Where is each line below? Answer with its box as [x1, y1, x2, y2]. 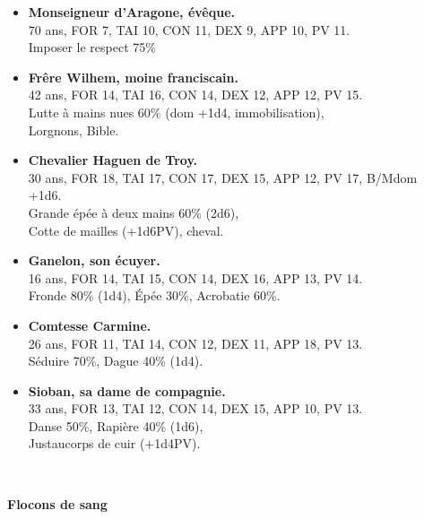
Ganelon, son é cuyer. [28, 251, 160, 270]
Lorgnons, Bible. [28, 120, 119, 139]
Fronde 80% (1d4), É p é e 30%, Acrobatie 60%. [28, 286, 281, 305]
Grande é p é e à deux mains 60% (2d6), [28, 203, 239, 221]
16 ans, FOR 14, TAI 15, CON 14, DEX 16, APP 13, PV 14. [28, 268, 363, 287]
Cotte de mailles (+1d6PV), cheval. [28, 221, 224, 239]
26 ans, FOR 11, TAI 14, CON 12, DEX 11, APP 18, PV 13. [28, 333, 363, 352]
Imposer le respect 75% [28, 38, 156, 56]
